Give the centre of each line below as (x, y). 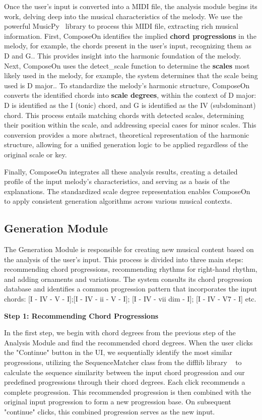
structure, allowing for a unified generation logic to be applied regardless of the (126, 144)
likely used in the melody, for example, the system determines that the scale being (131, 75)
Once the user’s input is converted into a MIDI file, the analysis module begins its (131, 6)
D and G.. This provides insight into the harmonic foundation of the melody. (123, 55)
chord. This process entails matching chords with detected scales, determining (124, 115)
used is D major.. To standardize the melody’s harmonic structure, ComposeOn (127, 85)
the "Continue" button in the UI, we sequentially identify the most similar (118, 352)
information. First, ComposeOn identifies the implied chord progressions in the (130, 36)
